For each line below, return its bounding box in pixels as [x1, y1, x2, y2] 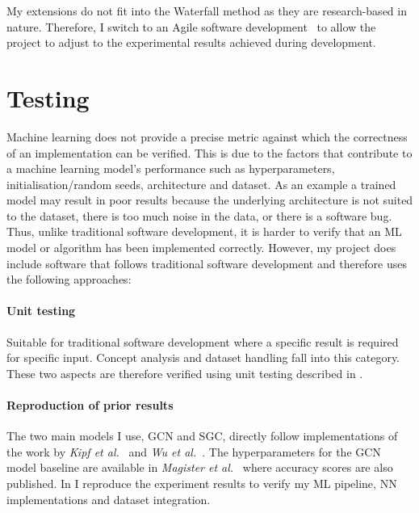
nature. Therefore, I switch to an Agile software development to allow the [6, 18, 376, 35]
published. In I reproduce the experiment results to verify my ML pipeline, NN [6, 475, 397, 491]
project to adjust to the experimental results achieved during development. [6, 34, 376, 51]
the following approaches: [6, 271, 132, 288]
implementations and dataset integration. [6, 490, 211, 507]
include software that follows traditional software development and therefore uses [6, 254, 408, 271]
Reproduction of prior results [6, 397, 174, 414]
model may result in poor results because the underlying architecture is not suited [6, 191, 413, 208]
